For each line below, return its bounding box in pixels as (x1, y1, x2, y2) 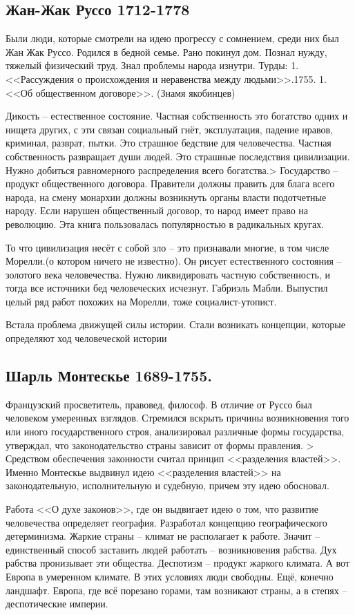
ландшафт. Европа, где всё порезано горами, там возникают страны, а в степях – (6, 583, 347, 597)
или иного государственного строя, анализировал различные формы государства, (6, 424, 345, 439)
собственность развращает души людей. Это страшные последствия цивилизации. (6, 149, 350, 163)
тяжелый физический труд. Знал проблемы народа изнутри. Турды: (6, 58, 288, 73)
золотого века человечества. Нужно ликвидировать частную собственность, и (6, 267, 330, 281)
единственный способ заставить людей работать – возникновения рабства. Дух (6, 542, 337, 556)
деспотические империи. (6, 596, 108, 611)
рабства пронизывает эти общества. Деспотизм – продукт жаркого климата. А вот (6, 556, 350, 570)
